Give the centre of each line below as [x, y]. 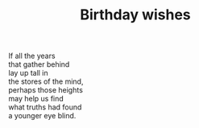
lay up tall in [28, 73]
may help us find [36, 99]
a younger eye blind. [42, 116]
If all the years [32, 56]
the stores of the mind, [46, 81]
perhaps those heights [46, 90]
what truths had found [45, 107]
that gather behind [39, 64]
